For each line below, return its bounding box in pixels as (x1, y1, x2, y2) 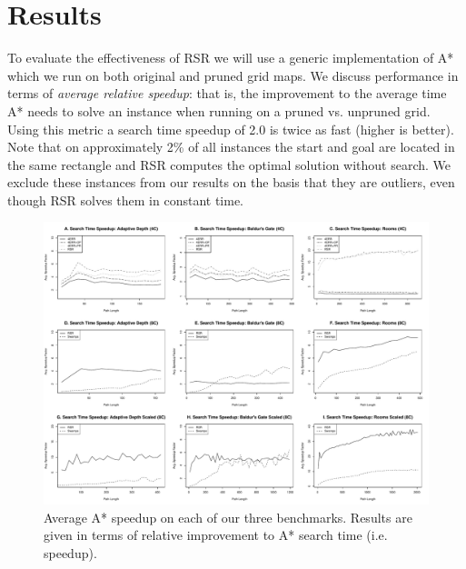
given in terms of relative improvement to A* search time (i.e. (44, 525, 388, 544)
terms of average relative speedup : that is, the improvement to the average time (7, 84, 447, 103)
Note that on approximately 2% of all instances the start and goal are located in (7, 137, 455, 156)
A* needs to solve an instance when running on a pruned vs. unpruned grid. (7, 101, 431, 120)
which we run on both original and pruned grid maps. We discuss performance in (7, 65, 459, 85)
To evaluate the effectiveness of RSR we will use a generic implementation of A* (7, 48, 454, 67)
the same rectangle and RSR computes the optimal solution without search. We (7, 155, 451, 174)
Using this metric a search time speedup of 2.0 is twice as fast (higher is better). (7, 119, 454, 138)
